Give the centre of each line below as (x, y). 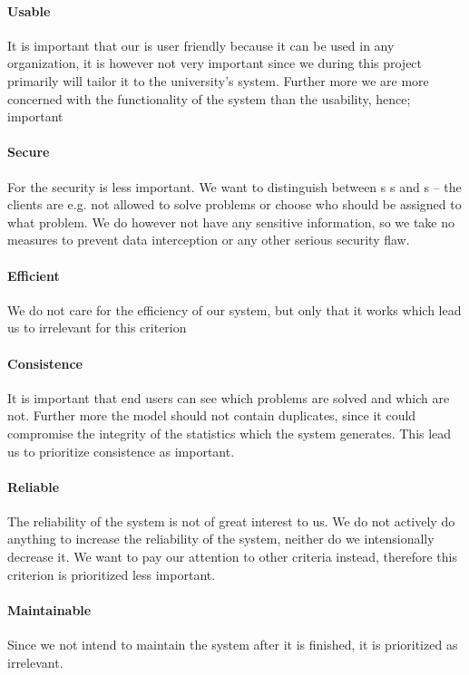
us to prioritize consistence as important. (121, 451)
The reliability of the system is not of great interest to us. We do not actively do (231, 521)
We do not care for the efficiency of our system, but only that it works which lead (234, 309)
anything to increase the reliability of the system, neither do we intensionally (221, 539)
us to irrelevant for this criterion (97, 328)
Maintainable (49, 609)
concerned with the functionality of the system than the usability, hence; (209, 98)
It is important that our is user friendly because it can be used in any (201, 45)
